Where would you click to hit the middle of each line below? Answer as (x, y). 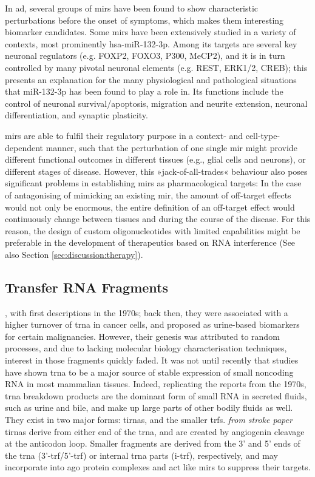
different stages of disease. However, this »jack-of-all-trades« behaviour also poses (156, 171)
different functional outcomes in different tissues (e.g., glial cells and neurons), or (155, 159)
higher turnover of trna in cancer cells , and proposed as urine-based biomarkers (152, 324)
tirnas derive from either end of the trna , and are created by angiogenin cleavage (155, 431)
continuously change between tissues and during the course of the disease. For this (158, 219)
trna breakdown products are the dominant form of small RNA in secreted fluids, (156, 395)
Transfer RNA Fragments (86, 287)
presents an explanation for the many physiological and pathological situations (151, 79)
